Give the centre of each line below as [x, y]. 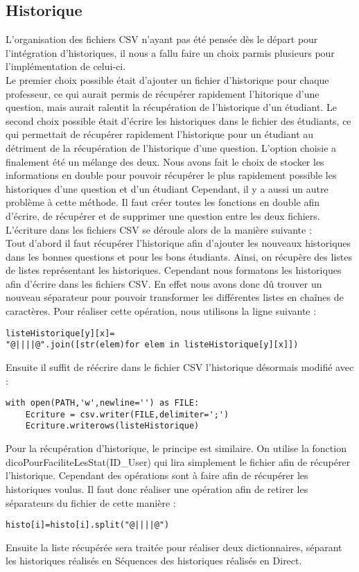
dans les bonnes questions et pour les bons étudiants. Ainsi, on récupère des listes [179, 256]
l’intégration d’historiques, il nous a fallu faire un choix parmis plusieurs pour [170, 52]
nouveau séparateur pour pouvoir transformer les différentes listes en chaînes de [175, 297]
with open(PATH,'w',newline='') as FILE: [103, 403]
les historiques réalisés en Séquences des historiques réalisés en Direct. [154, 561]
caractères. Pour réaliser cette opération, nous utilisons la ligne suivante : [161, 311]
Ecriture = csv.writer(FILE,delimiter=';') [127, 414]
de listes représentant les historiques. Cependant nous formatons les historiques [174, 270]
